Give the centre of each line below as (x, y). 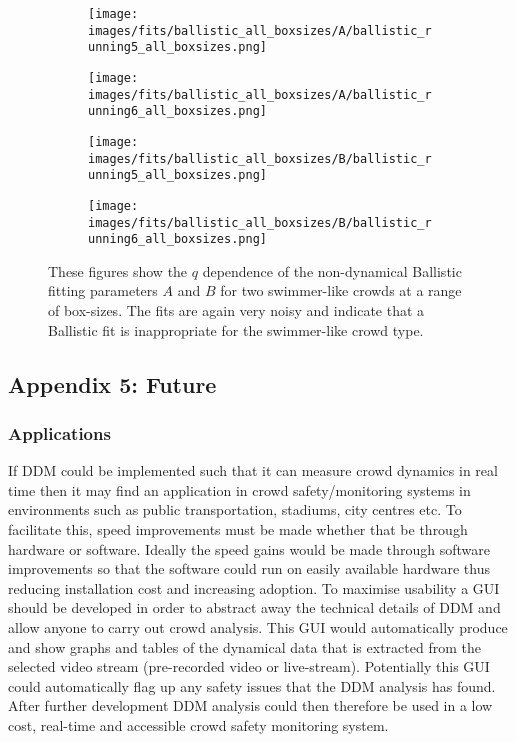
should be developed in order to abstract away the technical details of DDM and (254, 607)
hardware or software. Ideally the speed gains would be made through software (249, 548)
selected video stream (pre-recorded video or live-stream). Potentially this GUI (249, 666)
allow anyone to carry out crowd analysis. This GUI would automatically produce (258, 627)
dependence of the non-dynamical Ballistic (332, 270)
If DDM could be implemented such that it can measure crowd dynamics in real (253, 470)
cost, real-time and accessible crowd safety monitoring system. (198, 724)
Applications (59, 432)
